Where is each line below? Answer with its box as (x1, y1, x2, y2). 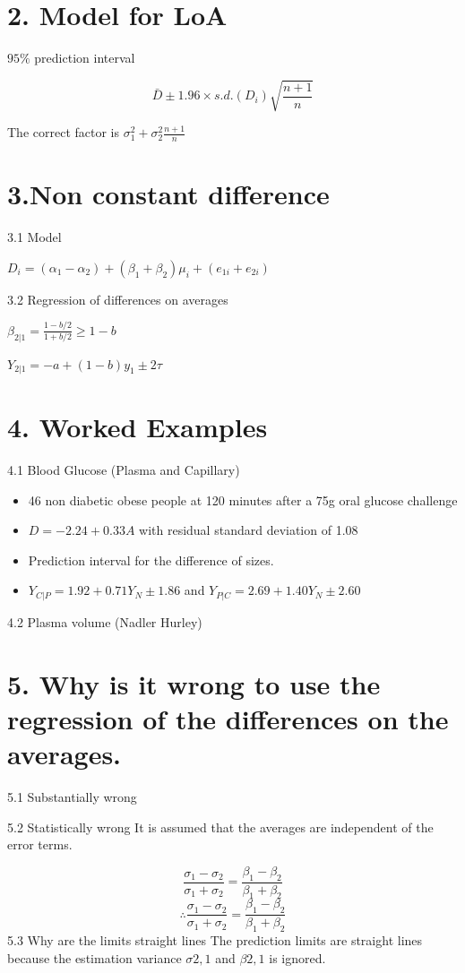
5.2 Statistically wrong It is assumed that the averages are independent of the (7, 817, 434, 836)
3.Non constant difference (7, 176, 330, 212)
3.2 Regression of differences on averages (7, 289, 228, 308)
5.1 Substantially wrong (7, 788, 137, 806)
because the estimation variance (7, 948, 182, 967)
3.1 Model (7, 228, 62, 246)
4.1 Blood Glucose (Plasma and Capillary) (7, 461, 240, 479)
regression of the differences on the (7, 700, 449, 736)
